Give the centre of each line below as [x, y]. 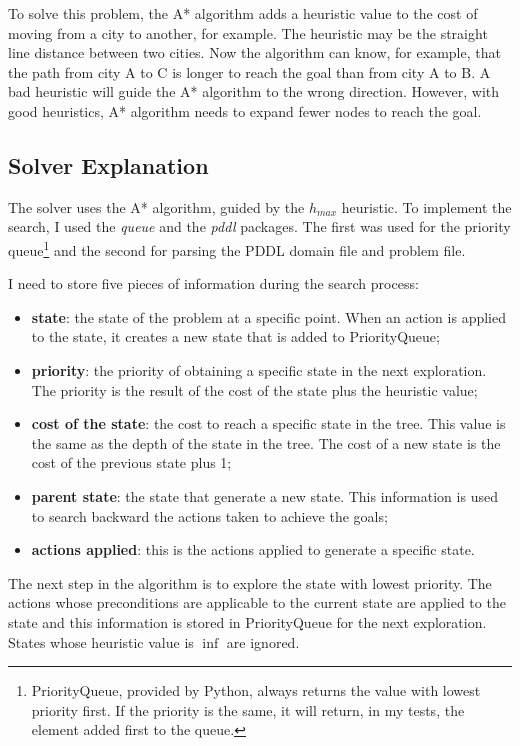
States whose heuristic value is [101, 641]
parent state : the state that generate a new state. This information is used [264, 495]
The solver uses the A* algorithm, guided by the [156, 206]
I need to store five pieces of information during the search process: [213, 283]
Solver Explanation [108, 164]
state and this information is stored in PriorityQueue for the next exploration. [247, 621]
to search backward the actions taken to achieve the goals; [209, 515]
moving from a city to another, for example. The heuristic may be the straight [248, 32]
